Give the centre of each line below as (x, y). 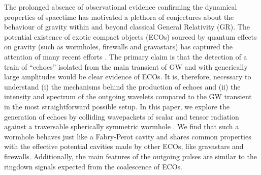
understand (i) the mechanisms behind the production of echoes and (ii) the (122, 86)
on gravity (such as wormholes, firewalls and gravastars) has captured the (118, 47)
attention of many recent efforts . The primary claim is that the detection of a (126, 56)
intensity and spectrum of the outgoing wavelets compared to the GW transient (128, 96)
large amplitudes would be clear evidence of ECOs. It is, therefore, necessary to (128, 77)
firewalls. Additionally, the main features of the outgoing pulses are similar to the (130, 156)
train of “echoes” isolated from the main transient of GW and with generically (126, 66)
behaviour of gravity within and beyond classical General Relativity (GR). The (127, 27)
